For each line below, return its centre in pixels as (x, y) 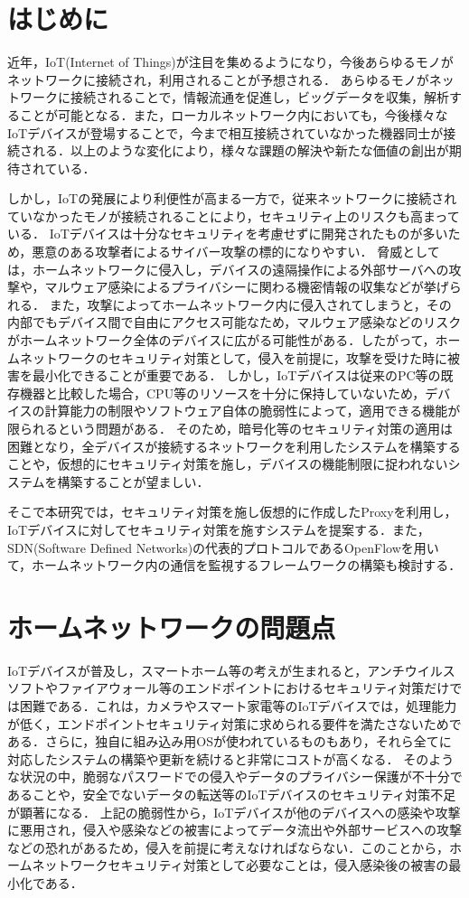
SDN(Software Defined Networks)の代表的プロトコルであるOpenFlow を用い (223, 547)
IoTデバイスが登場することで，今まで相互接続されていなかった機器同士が (225, 132)
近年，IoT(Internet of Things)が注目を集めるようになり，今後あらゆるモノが (230, 62)
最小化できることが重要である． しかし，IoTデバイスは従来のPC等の (236, 375)
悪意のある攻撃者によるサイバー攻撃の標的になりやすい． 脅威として (236, 252)
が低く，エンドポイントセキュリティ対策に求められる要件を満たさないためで (234, 723)
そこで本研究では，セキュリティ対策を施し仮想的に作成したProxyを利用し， (232, 512)
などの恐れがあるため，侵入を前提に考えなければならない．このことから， (228, 847)
